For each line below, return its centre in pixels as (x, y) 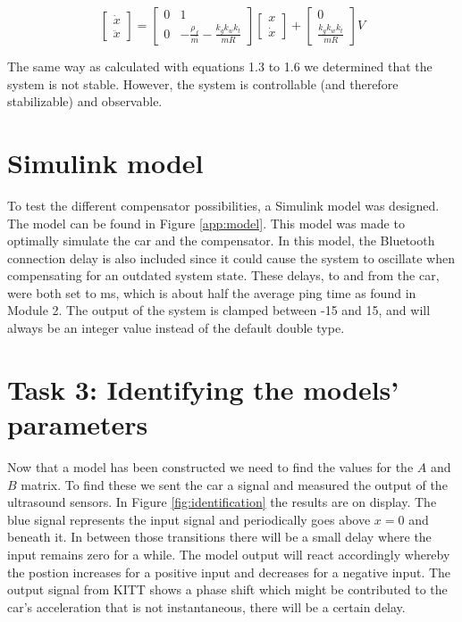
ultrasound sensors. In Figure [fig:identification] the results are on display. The (222, 502)
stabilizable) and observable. (85, 101)
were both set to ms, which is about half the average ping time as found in (212, 292)
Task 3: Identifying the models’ (203, 389)
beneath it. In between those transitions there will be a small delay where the (219, 537)
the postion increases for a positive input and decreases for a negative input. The (229, 572)
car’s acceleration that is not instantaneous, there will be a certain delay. (206, 606)
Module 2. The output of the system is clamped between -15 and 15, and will (219, 310)
